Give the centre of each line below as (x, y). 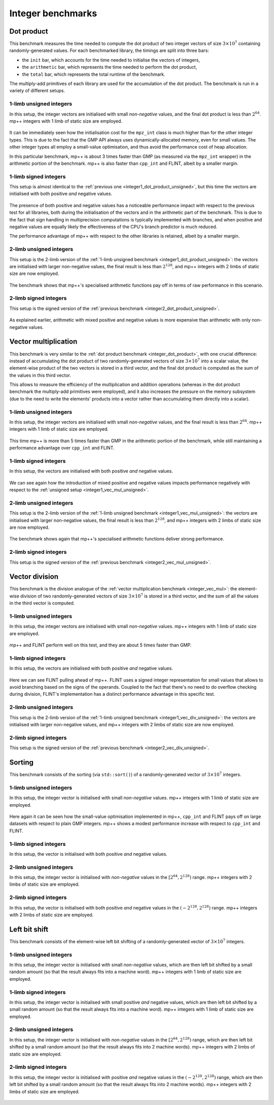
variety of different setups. (37, 91)
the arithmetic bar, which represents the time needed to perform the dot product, (110, 67)
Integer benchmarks (53, 13)
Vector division (34, 577)
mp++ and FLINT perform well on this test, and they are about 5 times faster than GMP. (100, 645)
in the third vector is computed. (42, 603)
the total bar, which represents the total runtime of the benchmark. (94, 74)
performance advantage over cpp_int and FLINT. (62, 448)
